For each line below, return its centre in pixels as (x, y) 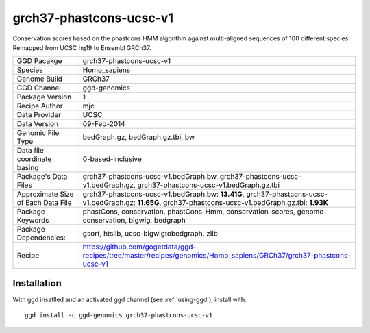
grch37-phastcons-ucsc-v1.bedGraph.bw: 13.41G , (163, 194)
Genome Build (40, 79)
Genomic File (38, 133)
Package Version (44, 97)
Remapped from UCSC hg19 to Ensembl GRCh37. (82, 47)
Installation (37, 283)
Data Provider (39, 115)
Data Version (38, 124)
